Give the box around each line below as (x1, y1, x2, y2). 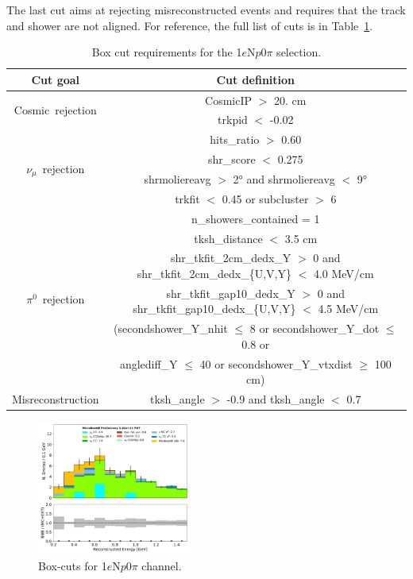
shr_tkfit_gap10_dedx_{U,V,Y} (133, 300, 296, 317)
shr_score (207, 151, 256, 168)
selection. (276, 44, 322, 60)
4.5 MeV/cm (318, 300, 379, 317)
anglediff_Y (119, 355, 178, 372)
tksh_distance (194, 230, 263, 246)
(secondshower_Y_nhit (114, 320, 228, 337)
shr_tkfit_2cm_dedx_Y (170, 249, 291, 266)
